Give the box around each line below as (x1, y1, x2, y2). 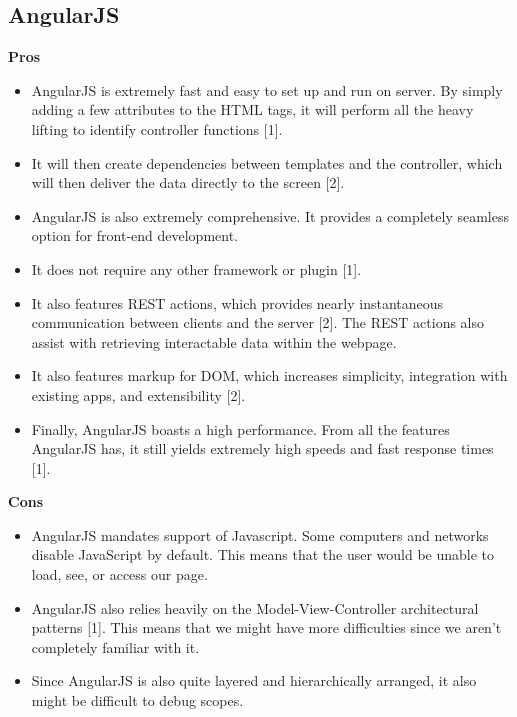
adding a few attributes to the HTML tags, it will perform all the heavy (31, 99, 474, 120)
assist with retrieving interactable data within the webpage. (31, 331, 397, 352)
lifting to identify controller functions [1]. (31, 118, 283, 139)
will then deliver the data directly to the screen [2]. (31, 172, 345, 193)
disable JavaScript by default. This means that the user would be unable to (31, 544, 495, 565)
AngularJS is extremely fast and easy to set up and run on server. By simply (31, 79, 503, 100)
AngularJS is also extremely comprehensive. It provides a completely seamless (31, 205, 510, 226)
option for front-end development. (31, 225, 239, 246)
